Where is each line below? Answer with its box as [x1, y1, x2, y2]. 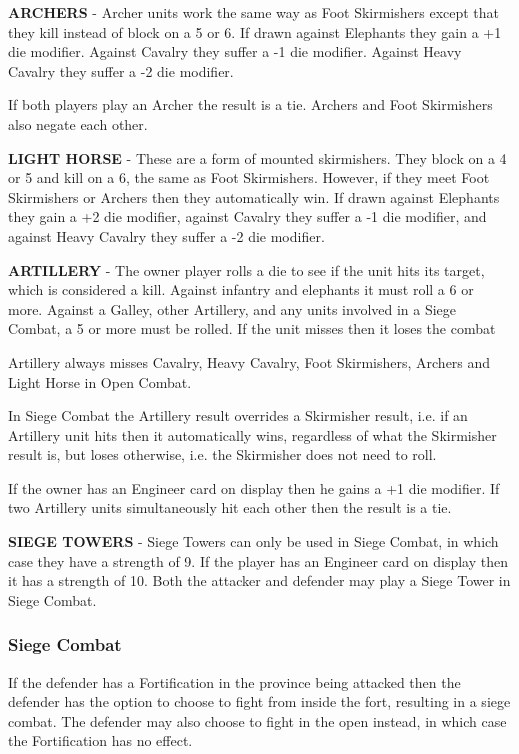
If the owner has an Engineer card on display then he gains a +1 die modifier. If [8, 477, 500, 498]
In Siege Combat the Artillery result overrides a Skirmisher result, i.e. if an [8, 405, 468, 426]
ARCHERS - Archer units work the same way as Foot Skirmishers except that [8, 2, 500, 22]
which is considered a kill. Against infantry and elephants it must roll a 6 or [8, 279, 474, 300]
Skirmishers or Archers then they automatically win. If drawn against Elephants [8, 186, 500, 207]
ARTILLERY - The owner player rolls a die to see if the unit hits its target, [8, 259, 485, 280]
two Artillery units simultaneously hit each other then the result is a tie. [8, 497, 452, 518]
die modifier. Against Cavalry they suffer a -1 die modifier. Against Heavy [8, 41, 462, 62]
